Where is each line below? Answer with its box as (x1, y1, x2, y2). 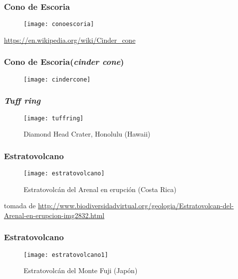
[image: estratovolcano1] (24, 251, 108, 258)
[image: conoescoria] (24, 21, 94, 28)
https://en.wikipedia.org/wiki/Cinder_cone (4, 34, 136, 45)
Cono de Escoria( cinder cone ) (4, 56, 124, 68)
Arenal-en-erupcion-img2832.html (4, 210, 105, 220)
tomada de (4, 200, 36, 211)
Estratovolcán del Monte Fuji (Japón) (24, 265, 138, 276)
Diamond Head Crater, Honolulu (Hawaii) (24, 129, 150, 139)
